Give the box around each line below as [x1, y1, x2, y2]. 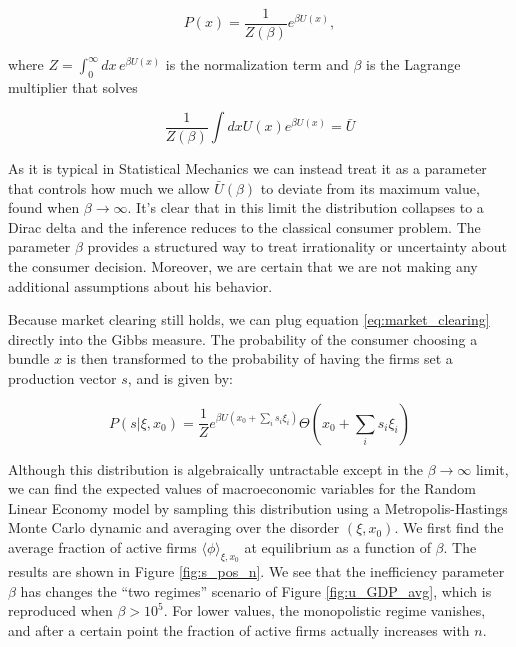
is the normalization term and [165, 54, 349, 75]
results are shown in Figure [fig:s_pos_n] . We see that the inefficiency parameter [8, 561, 505, 582]
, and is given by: [127, 367, 233, 388]
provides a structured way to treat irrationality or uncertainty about [87, 236, 507, 257]
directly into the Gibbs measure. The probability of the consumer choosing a [8, 328, 478, 349]
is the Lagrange [366, 54, 461, 75]
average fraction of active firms [8, 536, 197, 557]
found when [8, 197, 80, 218]
